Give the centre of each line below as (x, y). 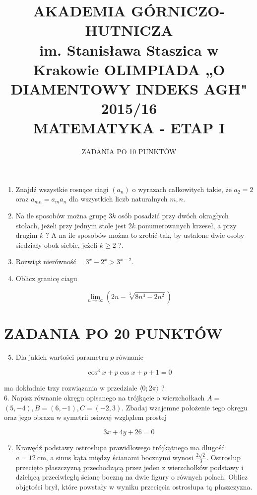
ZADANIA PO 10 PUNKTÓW (129, 151)
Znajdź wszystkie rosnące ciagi (62, 189)
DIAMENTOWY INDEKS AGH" (129, 88)
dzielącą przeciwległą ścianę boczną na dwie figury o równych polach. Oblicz (132, 477)
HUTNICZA (129, 30)
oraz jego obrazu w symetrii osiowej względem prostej (85, 417)
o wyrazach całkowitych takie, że (182, 189)
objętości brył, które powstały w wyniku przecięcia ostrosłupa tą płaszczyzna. (134, 487)
